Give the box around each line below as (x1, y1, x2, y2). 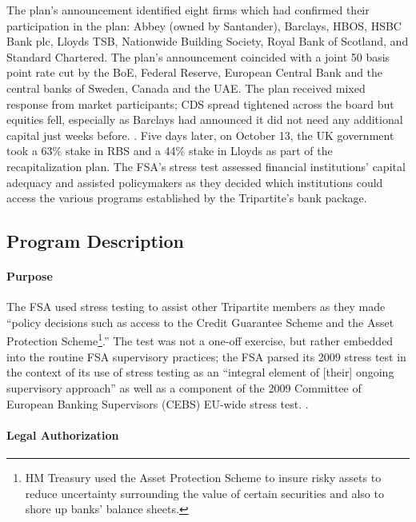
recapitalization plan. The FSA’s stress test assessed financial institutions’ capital (6, 157, 406, 174)
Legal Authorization (6, 426, 119, 443)
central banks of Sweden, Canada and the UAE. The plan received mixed (6, 79, 366, 96)
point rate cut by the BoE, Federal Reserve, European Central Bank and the (6, 64, 383, 81)
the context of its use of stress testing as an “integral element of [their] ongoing (6, 364, 394, 381)
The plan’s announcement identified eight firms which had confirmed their (6, 2, 370, 18)
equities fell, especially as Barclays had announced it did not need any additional (6, 111, 403, 128)
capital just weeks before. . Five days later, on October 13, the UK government (6, 126, 394, 143)
